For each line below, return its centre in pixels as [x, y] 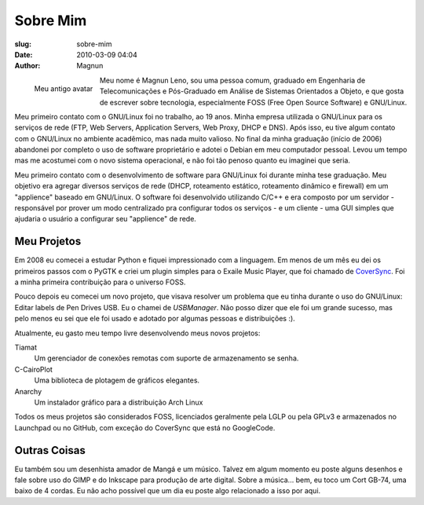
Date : [24, 54]
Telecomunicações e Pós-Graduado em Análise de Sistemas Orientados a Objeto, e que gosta [252, 91]
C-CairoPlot [33, 369]
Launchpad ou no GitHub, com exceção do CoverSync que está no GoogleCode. [145, 427]
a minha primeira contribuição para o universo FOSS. [100, 282]
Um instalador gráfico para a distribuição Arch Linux [119, 402]
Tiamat [26, 348]
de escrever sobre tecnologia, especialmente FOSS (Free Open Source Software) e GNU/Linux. [253, 102]
